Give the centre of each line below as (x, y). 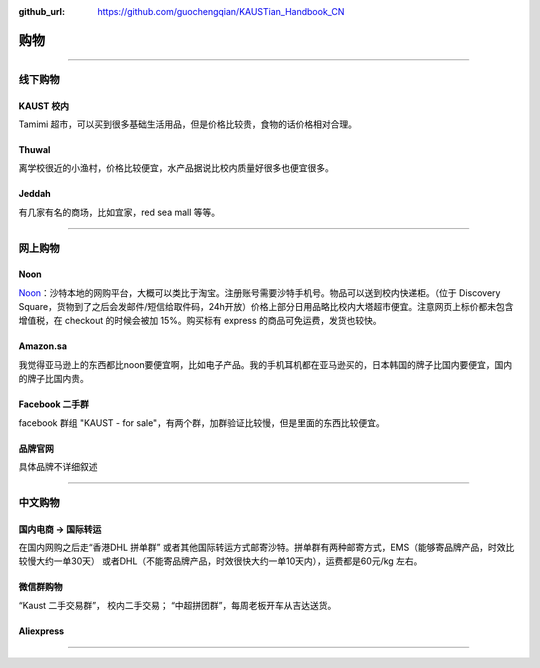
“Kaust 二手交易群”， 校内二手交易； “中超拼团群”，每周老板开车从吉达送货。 (177, 605)
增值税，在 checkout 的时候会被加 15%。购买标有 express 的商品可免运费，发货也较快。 (200, 321)
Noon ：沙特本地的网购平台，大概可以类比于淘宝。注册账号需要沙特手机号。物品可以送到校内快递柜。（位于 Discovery (259, 292)
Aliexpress (41, 631)
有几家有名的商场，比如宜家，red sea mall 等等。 (119, 212)
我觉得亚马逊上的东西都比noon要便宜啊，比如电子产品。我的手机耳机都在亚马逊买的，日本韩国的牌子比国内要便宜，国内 (265, 364)
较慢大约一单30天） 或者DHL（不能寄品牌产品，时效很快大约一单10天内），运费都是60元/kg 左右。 (220, 561)
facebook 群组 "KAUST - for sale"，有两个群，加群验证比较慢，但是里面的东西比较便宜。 (201, 422)
